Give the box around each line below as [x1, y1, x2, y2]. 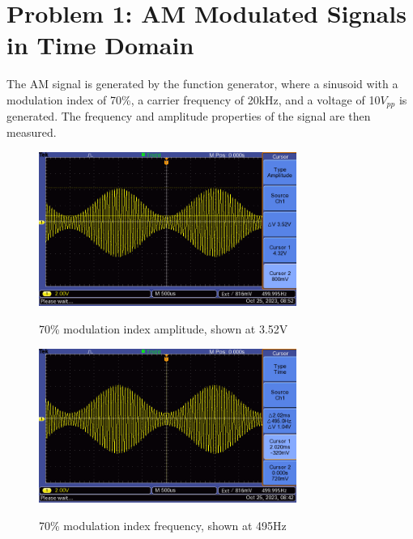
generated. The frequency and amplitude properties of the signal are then [6, 108, 371, 125]
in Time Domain [6, 28, 194, 62]
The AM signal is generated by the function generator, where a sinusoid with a [6, 75, 398, 92]
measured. [6, 123, 57, 140]
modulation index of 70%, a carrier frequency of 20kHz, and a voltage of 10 [6, 91, 381, 108]
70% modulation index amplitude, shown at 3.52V [39, 320, 288, 337]
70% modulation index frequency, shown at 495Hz [39, 516, 287, 533]
